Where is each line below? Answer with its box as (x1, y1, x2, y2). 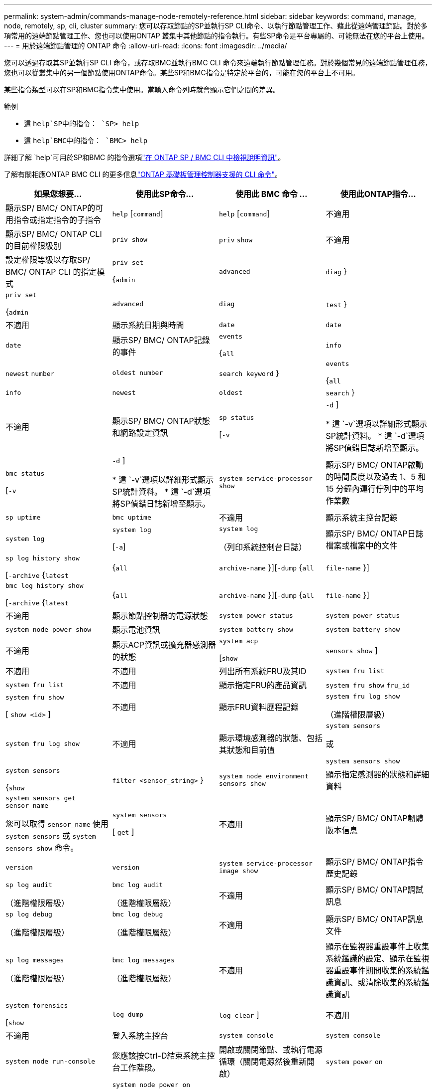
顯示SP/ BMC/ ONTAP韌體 (326, 813, 424, 823)
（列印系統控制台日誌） (219, 542, 307, 552)
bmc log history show (5, 582, 84, 589)
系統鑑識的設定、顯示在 (326, 953, 414, 963)
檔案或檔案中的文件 (326, 540, 398, 550)
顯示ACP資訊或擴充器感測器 (112, 639, 216, 650)
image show (219, 867, 258, 875)
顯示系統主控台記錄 (326, 513, 398, 523)
